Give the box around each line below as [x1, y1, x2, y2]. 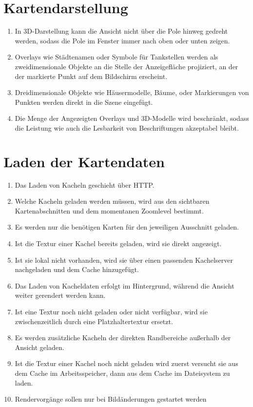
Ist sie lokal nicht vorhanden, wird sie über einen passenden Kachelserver [15, 254, 233, 265]
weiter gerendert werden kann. [15, 290, 106, 300]
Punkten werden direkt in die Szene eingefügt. [15, 97, 153, 107]
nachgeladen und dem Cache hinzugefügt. [15, 264, 139, 274]
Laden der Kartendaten [3, 151, 165, 171]
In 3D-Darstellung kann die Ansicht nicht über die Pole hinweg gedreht [15, 26, 228, 36]
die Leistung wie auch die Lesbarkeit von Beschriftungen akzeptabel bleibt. [15, 122, 239, 133]
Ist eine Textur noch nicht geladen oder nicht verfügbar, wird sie [15, 306, 208, 316]
